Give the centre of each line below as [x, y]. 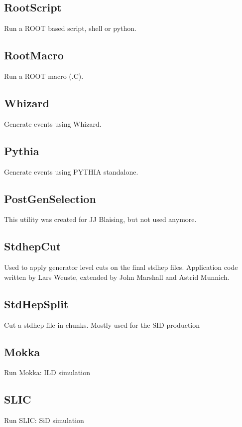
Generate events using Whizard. [53, 123]
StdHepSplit [36, 304]
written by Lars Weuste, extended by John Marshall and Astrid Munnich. [117, 277]
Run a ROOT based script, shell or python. [70, 28]
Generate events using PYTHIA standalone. [71, 171]
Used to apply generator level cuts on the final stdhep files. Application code [121, 267]
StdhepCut [33, 246]
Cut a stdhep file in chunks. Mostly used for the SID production [102, 324]
